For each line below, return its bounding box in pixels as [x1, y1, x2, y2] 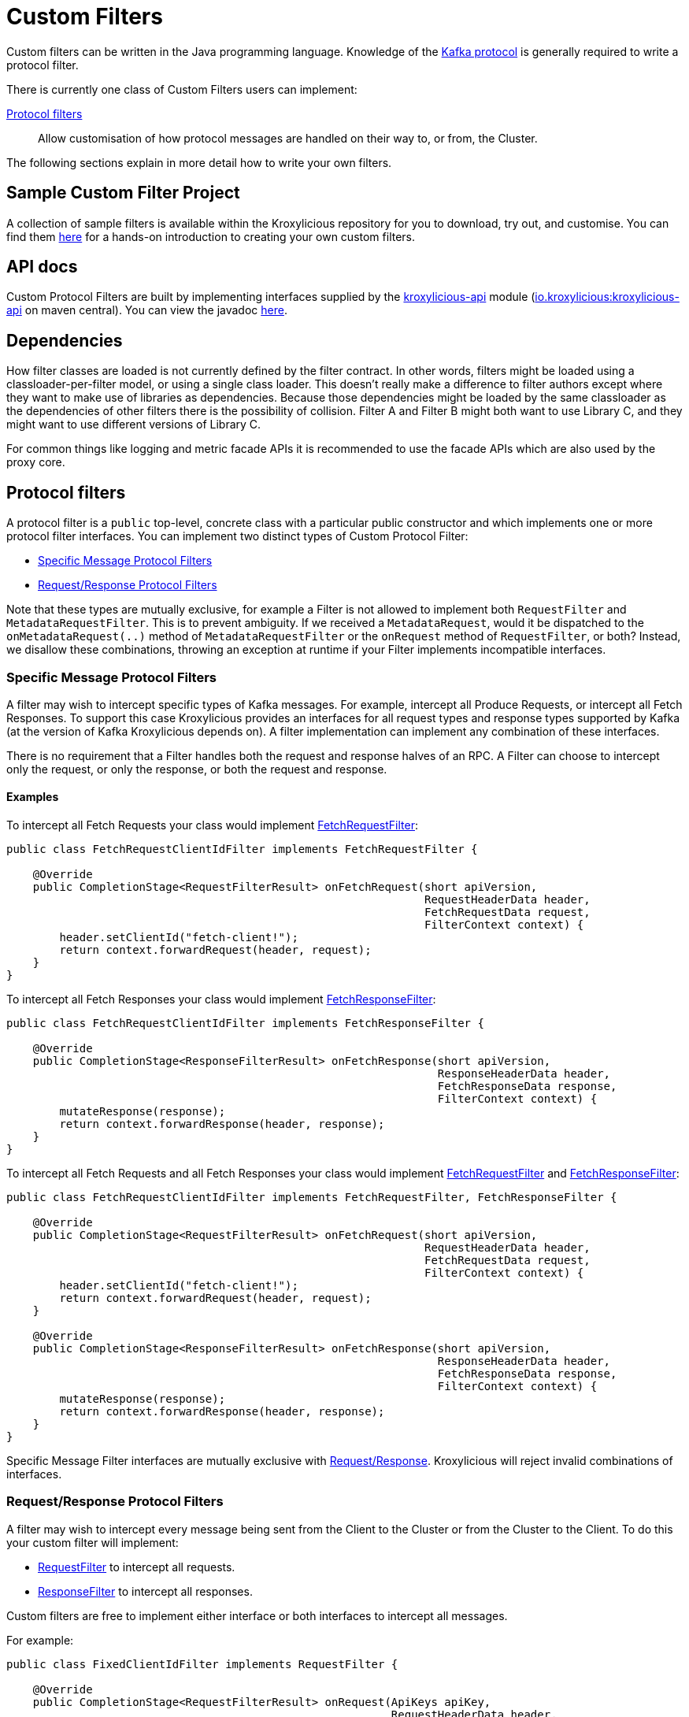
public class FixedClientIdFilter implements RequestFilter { [6, 1657, 398, 1671]
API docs [6, 257, 78, 277]
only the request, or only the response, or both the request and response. [6, 762, 387, 776]
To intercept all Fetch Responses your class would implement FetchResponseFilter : [6, 992, 436, 1007]
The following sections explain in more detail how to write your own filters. [6, 155, 392, 169]
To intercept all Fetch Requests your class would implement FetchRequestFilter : [6, 818, 419, 833]
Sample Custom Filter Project [6, 183, 240, 203]
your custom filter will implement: [6, 1535, 179, 1549]
